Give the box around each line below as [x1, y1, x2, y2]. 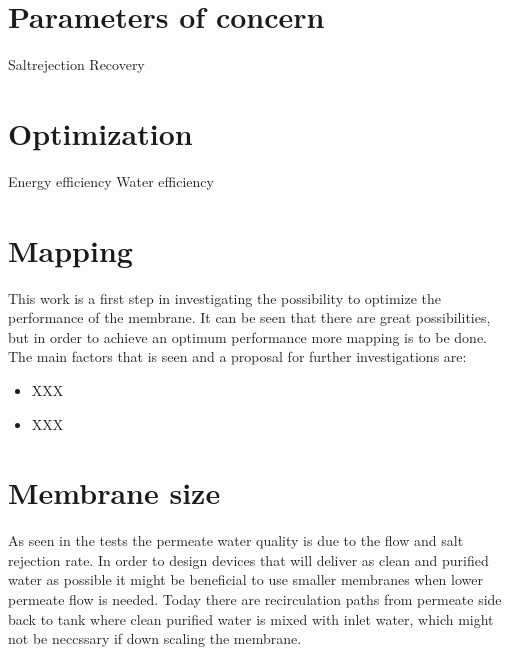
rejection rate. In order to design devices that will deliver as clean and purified [8, 549, 489, 570]
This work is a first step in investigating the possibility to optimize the [8, 287, 442, 308]
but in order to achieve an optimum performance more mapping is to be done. [8, 326, 487, 347]
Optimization [8, 112, 193, 153]
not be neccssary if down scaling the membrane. [8, 628, 302, 649]
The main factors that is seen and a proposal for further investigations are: [8, 346, 467, 367]
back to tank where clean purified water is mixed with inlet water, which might [8, 608, 494, 629]
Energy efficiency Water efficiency [8, 170, 214, 191]
